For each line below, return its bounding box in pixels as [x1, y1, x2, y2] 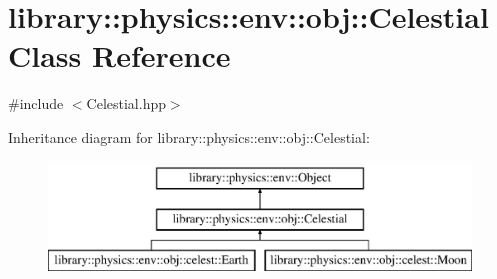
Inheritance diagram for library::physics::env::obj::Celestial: [8, 126, 370, 147]
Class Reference [8, 35, 231, 76]
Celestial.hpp [86, 93, 166, 114]
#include [8, 93, 64, 114]
